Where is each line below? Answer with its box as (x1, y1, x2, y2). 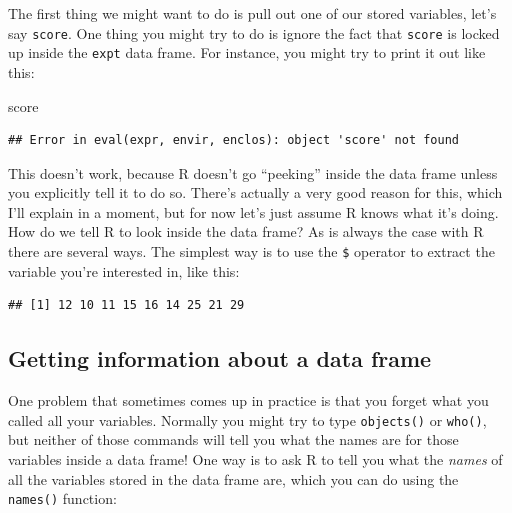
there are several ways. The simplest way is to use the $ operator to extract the (8, 241, 495, 262)
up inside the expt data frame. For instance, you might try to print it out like (8, 42, 486, 63)
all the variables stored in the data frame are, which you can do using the (8, 468, 459, 489)
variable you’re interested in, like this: (8, 260, 240, 281)
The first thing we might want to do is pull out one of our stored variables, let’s (8, 3, 497, 23)
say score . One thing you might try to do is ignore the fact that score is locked (8, 22, 500, 43)
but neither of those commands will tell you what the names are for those (8, 429, 459, 450)
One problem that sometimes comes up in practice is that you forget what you (8, 390, 489, 411)
